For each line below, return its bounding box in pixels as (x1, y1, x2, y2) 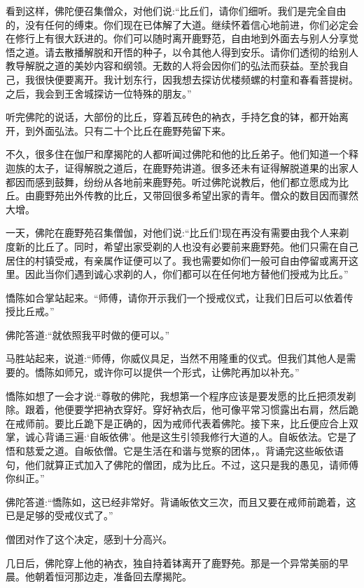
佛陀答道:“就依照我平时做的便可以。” (6, 327, 170, 342)
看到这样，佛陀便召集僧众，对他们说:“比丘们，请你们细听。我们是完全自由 (6, 4, 346, 18)
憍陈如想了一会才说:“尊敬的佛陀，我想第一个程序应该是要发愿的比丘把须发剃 (6, 388, 356, 403)
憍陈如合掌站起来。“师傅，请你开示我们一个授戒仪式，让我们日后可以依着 (6, 290, 344, 305)
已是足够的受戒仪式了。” (6, 508, 113, 523)
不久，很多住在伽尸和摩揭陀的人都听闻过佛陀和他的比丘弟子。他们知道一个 (6, 147, 349, 161)
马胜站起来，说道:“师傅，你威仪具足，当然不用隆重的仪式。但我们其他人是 (6, 351, 346, 366)
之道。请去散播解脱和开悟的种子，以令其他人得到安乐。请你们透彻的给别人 (15, 44, 358, 59)
